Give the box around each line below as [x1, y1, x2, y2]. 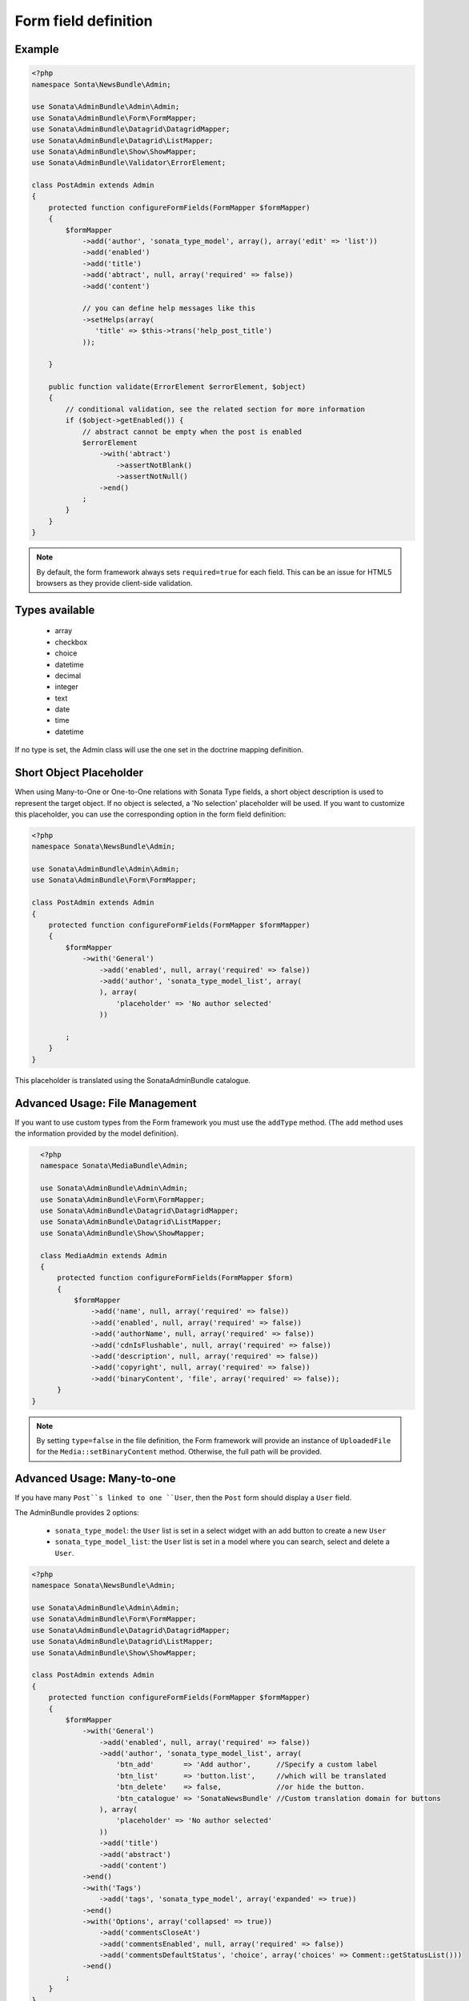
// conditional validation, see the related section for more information [65, 404, 366, 414]
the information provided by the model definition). [14, 1129, 179, 1138]
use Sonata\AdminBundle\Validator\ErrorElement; [31, 158, 226, 167]
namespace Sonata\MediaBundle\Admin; [40, 1161, 188, 1170]
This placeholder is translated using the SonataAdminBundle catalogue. [14, 1075, 251, 1085]
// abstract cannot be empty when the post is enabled [82, 427, 303, 436]
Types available [14, 603, 95, 616]
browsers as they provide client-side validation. [36, 578, 193, 587]
